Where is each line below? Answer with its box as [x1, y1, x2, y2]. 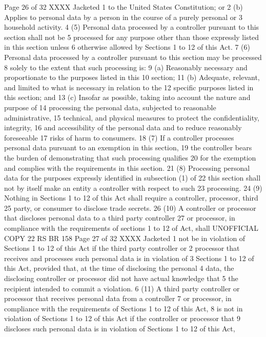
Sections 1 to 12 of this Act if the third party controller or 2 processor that [4, 243, 240, 253]
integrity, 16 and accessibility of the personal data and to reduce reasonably [4, 122, 242, 133]
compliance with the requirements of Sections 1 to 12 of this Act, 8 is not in [4, 303, 243, 313]
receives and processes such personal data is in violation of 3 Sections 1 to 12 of [4, 252, 254, 263]
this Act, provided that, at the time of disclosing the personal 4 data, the [4, 263, 234, 273]
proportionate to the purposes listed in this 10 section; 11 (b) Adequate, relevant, [4, 72, 260, 83]
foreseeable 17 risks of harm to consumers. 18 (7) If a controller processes [4, 132, 234, 143]
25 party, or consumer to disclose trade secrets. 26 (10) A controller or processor [4, 202, 256, 213]
